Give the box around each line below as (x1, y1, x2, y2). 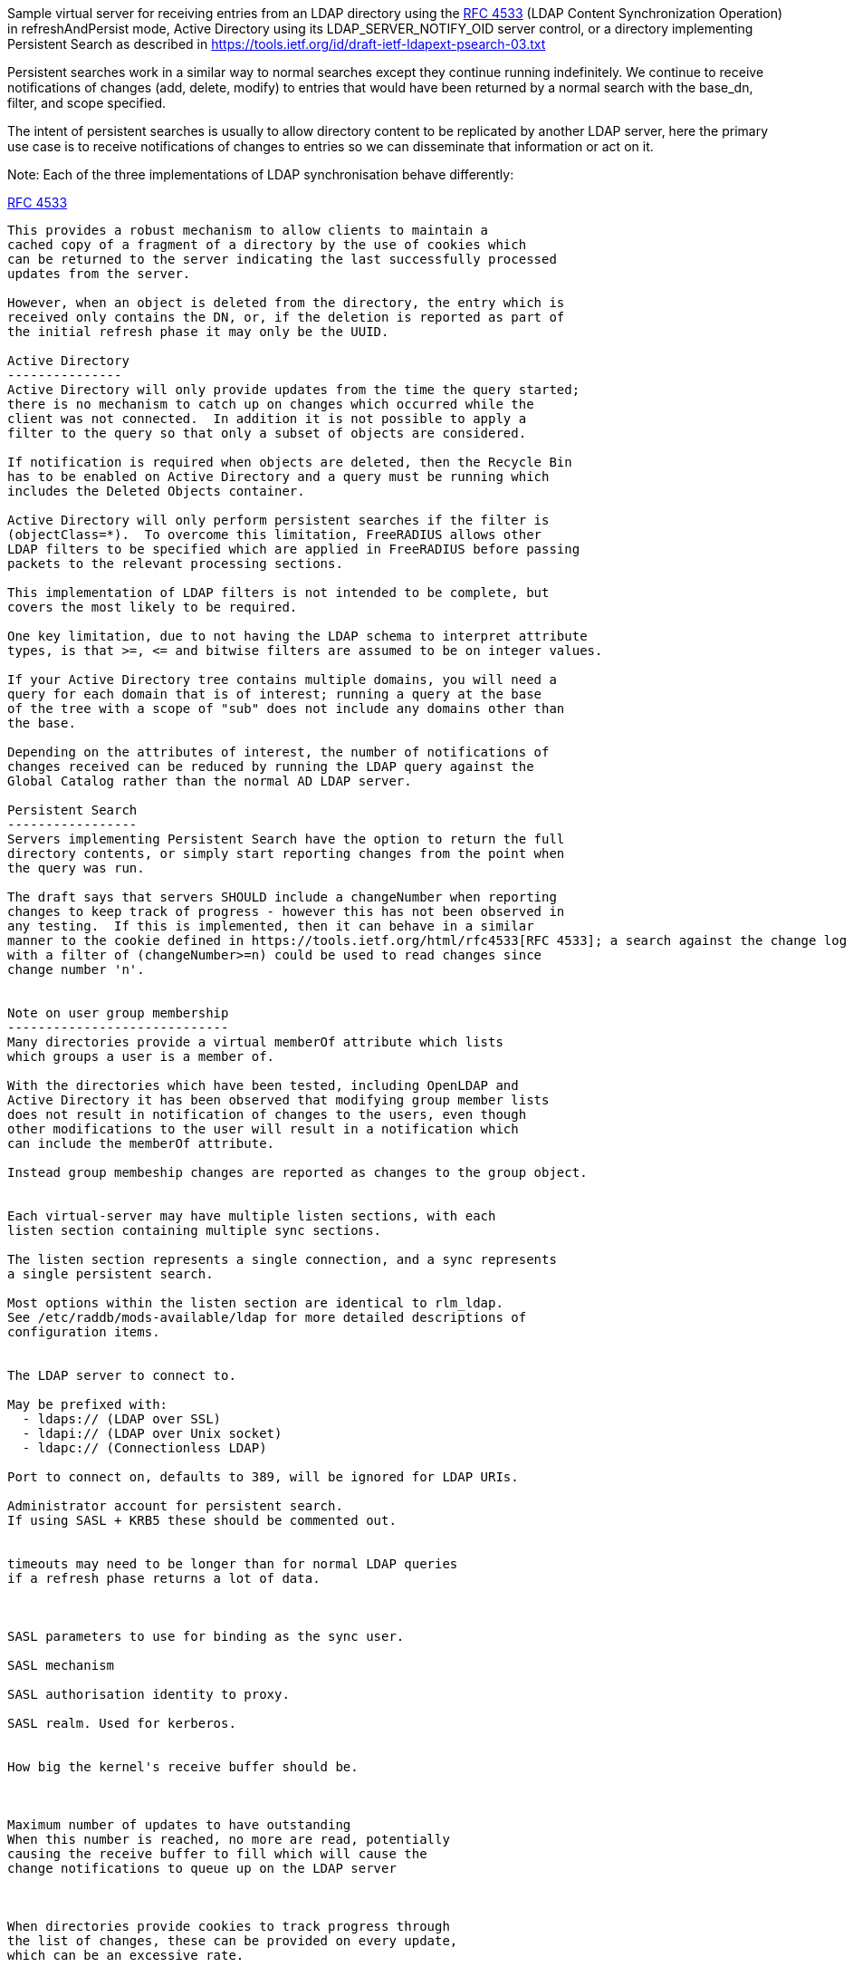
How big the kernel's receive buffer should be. (7, 1760, 359, 1774)
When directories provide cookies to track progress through (7, 1919, 450, 1933)
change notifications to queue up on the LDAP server (7, 1861, 397, 1875)
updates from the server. (7, 266, 191, 281)
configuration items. (7, 1325, 160, 1339)
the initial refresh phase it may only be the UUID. (7, 324, 389, 339)
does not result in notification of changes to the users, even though (7, 1107, 527, 1122)
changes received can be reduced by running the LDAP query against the (7, 759, 534, 774)
